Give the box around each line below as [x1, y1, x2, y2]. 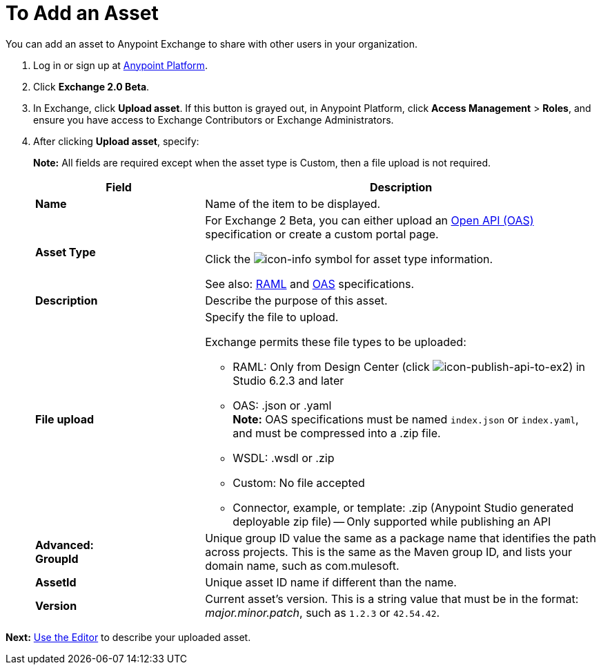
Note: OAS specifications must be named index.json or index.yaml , [233, 412, 579, 426]
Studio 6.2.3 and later [233, 373, 344, 387]
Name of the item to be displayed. [205, 196, 381, 211]
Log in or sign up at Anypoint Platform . [33, 59, 208, 71]
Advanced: [35, 537, 94, 552]
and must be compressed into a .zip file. [233, 425, 441, 440]
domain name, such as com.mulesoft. [205, 558, 400, 573]
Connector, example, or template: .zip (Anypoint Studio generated [233, 500, 574, 515]
